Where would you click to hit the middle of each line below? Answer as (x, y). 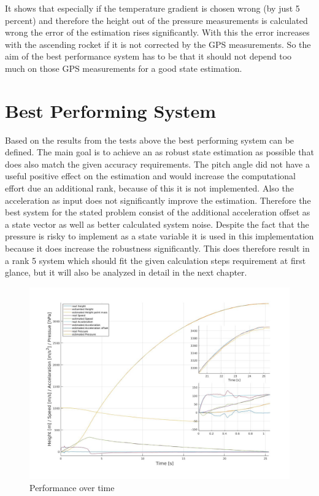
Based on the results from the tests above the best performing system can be (150, 140)
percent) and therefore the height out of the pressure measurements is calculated (156, 20)
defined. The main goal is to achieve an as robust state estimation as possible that (159, 152)
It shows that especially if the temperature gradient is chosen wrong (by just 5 (152, 8)
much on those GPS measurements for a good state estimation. (124, 68)
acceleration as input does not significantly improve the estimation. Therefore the (158, 200)
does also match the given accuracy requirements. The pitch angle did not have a (157, 164)
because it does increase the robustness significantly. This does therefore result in (157, 248)
